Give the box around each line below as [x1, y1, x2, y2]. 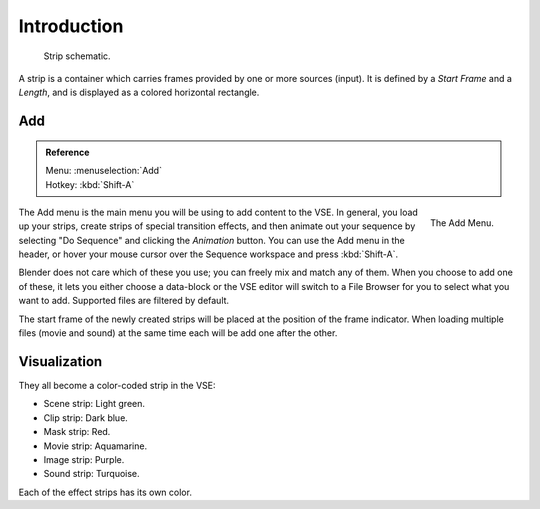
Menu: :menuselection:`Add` [45, 165, 162, 177]
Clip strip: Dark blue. [43, 411, 129, 424]
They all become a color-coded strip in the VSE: [18, 379, 216, 391]
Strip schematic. [43, 50, 111, 62]
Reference [45, 146, 90, 158]
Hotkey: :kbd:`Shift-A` [45, 178, 135, 190]
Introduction [18, 15, 124, 37]
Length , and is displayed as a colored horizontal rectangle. [18, 86, 260, 99]
